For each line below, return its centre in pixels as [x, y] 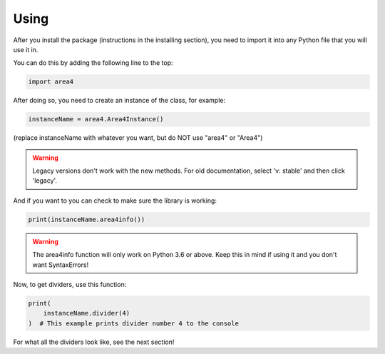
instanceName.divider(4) [87, 313]
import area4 [51, 82]
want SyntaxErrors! [61, 265]
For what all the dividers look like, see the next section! [94, 342]
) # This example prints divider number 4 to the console [133, 323]
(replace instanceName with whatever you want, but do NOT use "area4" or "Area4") [138, 138]
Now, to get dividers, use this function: [70, 284]
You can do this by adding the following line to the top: [93, 63]
